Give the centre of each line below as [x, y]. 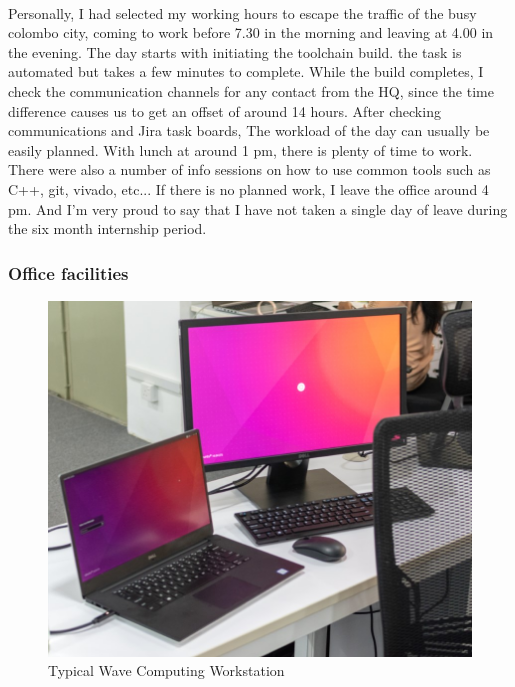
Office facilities [68, 272]
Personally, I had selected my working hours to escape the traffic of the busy [242, 12]
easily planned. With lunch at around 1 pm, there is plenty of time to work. [240, 149]
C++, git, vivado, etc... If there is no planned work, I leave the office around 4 [248, 188]
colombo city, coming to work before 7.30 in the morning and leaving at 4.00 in [251, 32]
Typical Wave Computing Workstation [166, 670]
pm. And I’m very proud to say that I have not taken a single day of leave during [258, 208]
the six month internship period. [107, 228]
